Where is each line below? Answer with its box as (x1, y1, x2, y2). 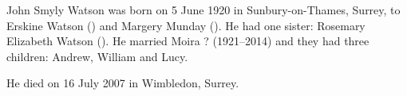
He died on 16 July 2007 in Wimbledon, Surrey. (6, 75, 239, 91)
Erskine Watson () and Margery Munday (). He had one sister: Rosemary (6, 17, 366, 33)
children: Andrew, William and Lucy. (6, 48, 188, 64)
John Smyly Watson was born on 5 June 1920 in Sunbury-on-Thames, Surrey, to (6, 2, 401, 17)
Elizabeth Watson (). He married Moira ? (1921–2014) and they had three (6, 33, 369, 49)
